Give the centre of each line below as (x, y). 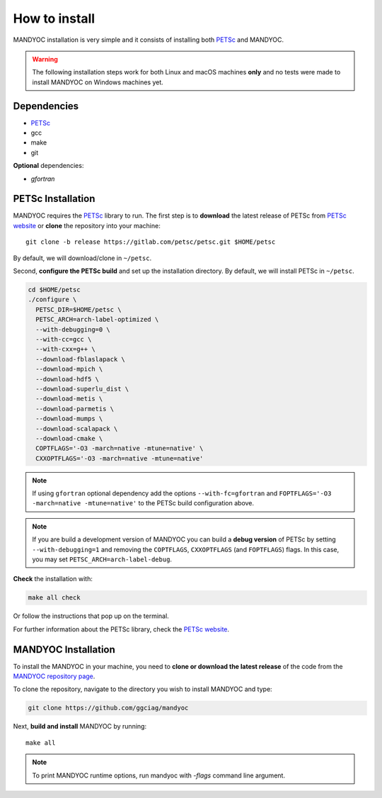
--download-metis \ (69, 399)
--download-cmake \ (69, 438)
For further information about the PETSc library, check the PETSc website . (121, 629)
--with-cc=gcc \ (64, 339)
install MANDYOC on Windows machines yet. (98, 82)
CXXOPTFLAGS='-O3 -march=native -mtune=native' (120, 458)
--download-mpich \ (69, 369)
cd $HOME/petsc (54, 290)
